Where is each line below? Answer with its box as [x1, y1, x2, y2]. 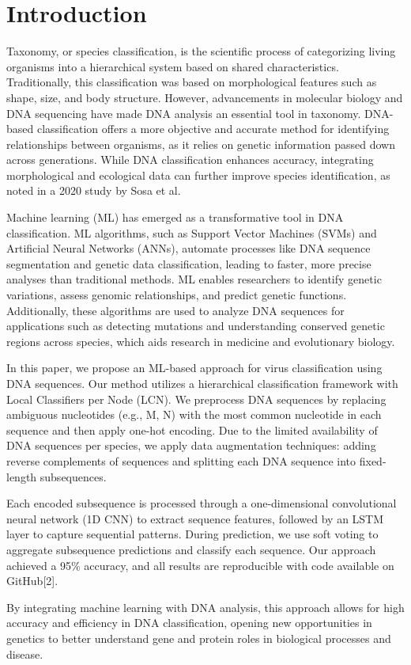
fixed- [359, 452, 386, 469]
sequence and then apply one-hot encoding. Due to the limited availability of [6, 421, 378, 438]
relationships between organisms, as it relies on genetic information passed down [6, 135, 395, 152]
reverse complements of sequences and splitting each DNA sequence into [6, 452, 356, 469]
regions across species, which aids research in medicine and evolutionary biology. [6, 332, 395, 349]
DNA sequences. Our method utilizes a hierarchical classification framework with [6, 375, 398, 391]
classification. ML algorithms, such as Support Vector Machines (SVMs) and [6, 224, 377, 241]
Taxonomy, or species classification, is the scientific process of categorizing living [6, 43, 396, 59]
